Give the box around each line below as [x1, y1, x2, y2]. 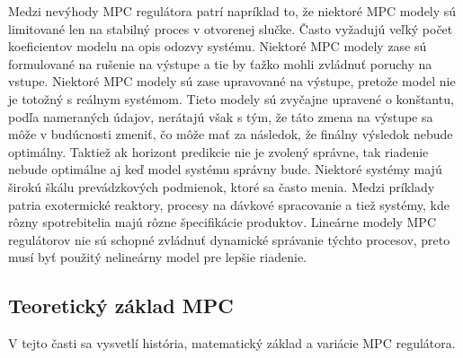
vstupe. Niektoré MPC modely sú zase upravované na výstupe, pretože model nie [8, 72, 456, 91]
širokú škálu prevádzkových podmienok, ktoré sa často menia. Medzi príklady [8, 177, 435, 196]
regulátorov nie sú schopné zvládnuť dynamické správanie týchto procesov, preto [8, 230, 450, 249]
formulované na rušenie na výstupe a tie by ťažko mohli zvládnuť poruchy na [8, 54, 432, 73]
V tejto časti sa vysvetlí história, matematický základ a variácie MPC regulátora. [8, 334, 456, 353]
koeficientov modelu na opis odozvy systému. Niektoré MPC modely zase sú [8, 37, 427, 56]
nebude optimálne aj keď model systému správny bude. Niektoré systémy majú [8, 160, 442, 179]
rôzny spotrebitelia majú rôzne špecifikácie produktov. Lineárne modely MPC [8, 213, 436, 231]
